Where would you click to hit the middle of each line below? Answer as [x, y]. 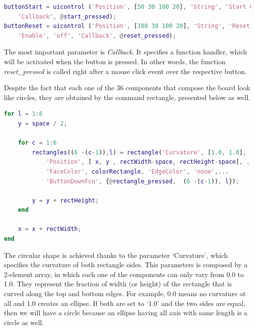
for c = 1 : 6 [37, 143]
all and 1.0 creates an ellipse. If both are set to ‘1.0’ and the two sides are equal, [125, 303]
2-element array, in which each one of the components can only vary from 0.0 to [124, 274]
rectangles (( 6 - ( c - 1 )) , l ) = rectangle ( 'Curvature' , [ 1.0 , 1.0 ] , [139, 152]
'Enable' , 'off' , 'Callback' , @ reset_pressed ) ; [97, 36]
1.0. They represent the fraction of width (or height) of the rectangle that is [118, 284]
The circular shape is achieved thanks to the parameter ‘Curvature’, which [116, 255]
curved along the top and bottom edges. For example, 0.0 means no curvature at [125, 293]
